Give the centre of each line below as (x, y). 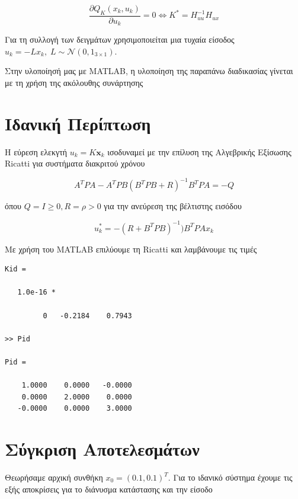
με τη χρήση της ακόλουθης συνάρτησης (74, 83)
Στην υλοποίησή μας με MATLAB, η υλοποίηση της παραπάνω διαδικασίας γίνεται (149, 71)
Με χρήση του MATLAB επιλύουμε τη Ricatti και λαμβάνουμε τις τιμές (131, 249)
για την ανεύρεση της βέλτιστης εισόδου (173, 206)
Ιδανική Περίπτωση (78, 123)
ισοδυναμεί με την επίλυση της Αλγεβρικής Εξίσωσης (199, 151)
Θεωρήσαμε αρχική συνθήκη (54, 477)
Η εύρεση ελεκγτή (36, 151)
